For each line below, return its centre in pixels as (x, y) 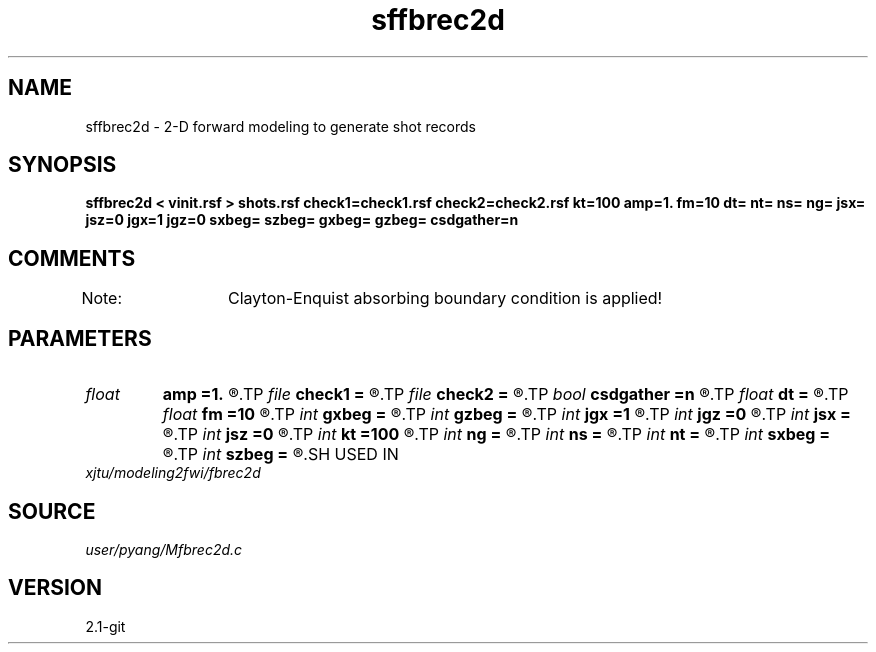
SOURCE (52, 511)
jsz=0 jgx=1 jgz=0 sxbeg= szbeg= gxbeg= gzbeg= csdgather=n (302, 220)
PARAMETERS (80, 338)
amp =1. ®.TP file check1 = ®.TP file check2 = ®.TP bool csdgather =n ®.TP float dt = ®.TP (505, 394)
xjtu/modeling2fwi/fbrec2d (173, 473)
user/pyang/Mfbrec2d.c (164, 549)
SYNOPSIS (62, 165)
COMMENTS (72, 258)
